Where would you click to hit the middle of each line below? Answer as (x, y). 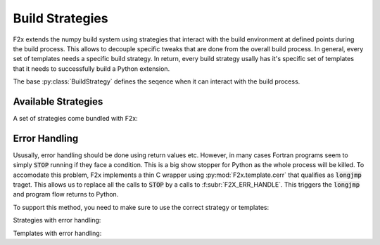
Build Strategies (61, 18)
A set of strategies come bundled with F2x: (75, 119)
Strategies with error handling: (57, 220)
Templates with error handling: (57, 233)
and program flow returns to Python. (66, 194)
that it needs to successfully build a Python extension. (91, 68)
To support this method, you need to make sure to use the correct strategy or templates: (141, 207)
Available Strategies (58, 101)
